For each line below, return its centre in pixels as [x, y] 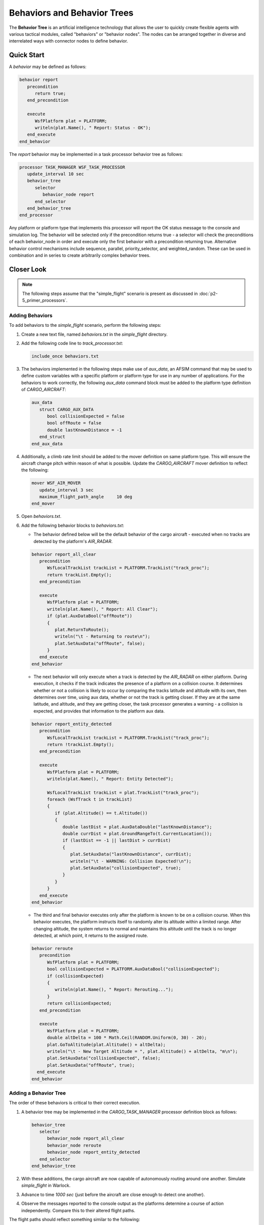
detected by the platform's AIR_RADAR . [73, 541]
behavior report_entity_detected [72, 724]
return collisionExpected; [79, 1004]
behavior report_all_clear [64, 554]
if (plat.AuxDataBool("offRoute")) [90, 616]
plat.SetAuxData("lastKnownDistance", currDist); [131, 854]
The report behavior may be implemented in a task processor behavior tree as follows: [96, 154]
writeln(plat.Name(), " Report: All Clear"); [103, 609]
